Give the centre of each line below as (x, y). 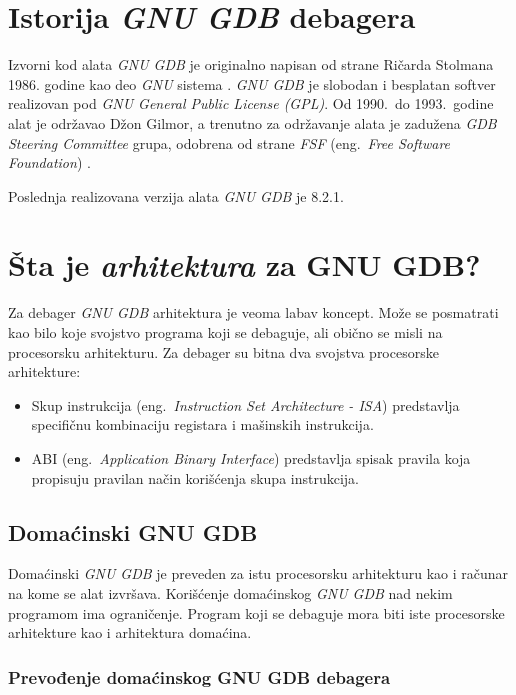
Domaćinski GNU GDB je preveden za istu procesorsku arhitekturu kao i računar (258, 573)
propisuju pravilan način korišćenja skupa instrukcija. (195, 477)
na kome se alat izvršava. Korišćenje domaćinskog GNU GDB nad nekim (230, 592)
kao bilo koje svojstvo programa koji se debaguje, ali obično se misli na (225, 332)
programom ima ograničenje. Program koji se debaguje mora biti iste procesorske (256, 612)
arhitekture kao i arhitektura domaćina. (130, 632)
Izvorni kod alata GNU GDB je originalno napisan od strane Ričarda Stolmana (251, 64)
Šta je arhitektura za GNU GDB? (244, 265)
